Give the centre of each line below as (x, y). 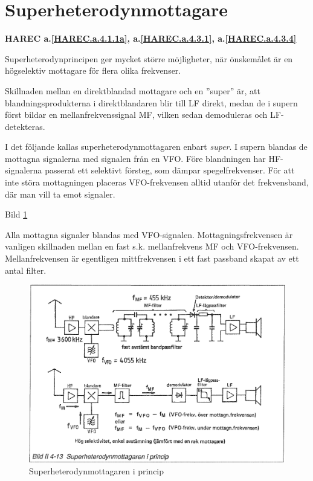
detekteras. (25, 126)
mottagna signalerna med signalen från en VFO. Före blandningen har (135, 158)
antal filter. (26, 270)
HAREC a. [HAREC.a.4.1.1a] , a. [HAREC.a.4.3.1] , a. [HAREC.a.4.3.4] (151, 38)
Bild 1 (16, 214)
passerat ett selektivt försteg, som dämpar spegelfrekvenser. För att (170, 170)
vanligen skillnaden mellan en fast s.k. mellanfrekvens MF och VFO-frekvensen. (152, 246)
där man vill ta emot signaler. (60, 194)
